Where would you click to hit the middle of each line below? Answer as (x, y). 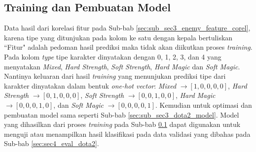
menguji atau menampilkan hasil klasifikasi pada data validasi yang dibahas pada (127, 134)
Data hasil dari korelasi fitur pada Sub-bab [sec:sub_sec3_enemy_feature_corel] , (127, 28)
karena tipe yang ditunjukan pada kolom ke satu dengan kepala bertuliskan (118, 37)
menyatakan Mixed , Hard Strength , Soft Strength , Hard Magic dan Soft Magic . (122, 66)
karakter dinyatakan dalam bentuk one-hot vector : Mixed (90, 85)
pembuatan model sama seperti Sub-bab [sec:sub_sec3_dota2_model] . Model (122, 114)
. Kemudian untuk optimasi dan (204, 105)
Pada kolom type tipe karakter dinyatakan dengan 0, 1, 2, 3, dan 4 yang (113, 56)
